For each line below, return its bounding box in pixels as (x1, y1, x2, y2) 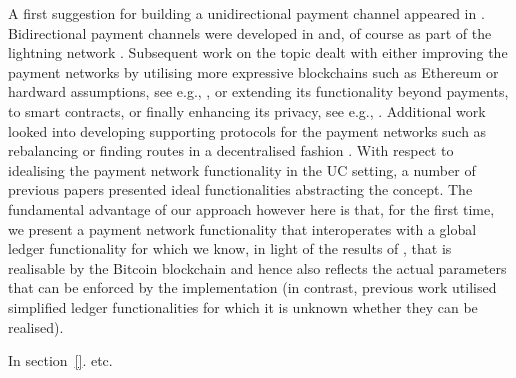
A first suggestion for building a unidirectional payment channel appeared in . (8, 3, 485, 23)
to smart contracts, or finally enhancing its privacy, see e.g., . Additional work (8, 100, 486, 121)
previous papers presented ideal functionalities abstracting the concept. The (8, 179, 473, 200)
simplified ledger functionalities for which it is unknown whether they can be (8, 296, 478, 317)
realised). (8, 316, 64, 337)
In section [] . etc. (8, 350, 113, 371)
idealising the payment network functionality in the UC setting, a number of (8, 159, 476, 180)
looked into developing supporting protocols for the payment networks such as (8, 120, 487, 141)
